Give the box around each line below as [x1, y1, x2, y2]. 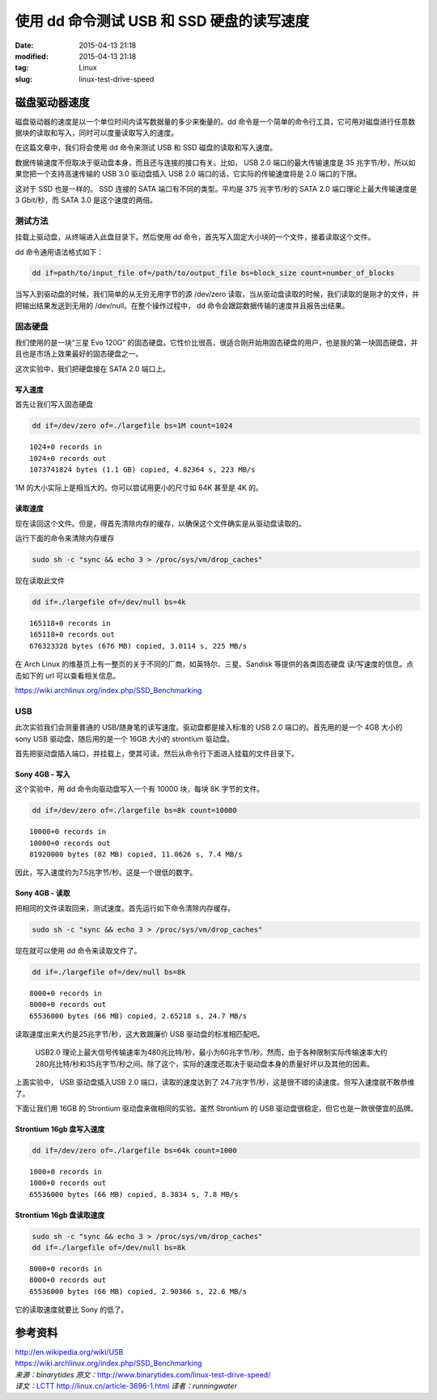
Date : [15, 40, 34, 50]
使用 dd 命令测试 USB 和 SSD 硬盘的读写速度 [15, 12, 310, 30]
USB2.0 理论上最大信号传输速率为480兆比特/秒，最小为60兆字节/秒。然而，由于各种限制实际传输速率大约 [35, 1047, 388, 1057]
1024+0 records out [29, 454, 107, 463]
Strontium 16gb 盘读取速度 [15, 1210, 105, 1220]
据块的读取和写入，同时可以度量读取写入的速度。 [15, 128, 178, 137]
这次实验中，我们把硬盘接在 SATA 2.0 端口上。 [15, 364, 170, 374]
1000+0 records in [29, 1167, 103, 1176]
